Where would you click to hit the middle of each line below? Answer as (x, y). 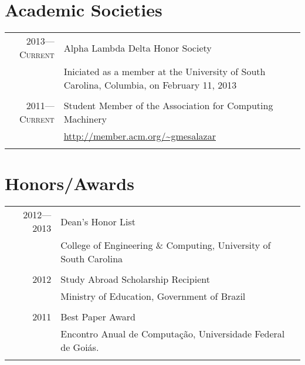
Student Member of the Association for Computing (168, 106)
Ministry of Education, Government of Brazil (153, 296)
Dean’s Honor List (98, 221)
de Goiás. (80, 347)
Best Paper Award (98, 317)
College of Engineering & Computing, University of (166, 245)
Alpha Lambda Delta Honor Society (138, 48)
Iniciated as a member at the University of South (165, 72)
